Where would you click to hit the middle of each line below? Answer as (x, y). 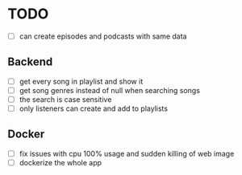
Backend (30, 62)
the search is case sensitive (65, 99)
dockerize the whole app (60, 162)
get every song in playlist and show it (81, 81)
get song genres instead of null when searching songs (110, 90)
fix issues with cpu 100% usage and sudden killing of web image (127, 153)
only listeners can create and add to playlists (94, 108)
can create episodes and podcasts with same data (103, 36)
